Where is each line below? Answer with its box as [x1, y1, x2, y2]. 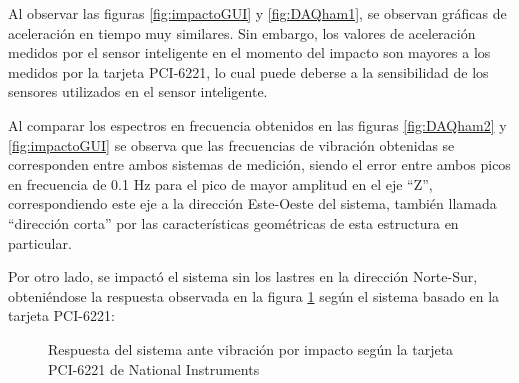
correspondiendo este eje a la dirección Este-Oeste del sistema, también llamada [8, 193, 497, 214]
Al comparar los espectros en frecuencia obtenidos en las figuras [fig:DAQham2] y [8, 114, 507, 135]
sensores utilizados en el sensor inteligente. [8, 81, 268, 102]
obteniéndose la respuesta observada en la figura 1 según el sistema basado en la [8, 285, 500, 306]
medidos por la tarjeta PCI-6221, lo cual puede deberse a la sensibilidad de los [8, 61, 489, 82]
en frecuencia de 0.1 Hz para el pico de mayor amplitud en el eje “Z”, [8, 173, 433, 194]
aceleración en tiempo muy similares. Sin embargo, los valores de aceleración [8, 22, 476, 43]
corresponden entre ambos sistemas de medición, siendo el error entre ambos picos [8, 154, 511, 175]
